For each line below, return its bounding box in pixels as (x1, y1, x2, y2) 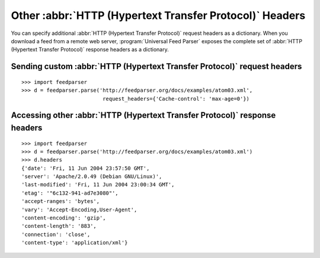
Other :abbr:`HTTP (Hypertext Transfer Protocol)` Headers (11, 9, 306, 22)
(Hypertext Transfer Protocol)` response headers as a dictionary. (11, 46, 169, 53)
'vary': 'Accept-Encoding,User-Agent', (21, 206, 137, 213)
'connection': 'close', (21, 231, 91, 238)
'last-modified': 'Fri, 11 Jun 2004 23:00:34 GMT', (21, 181, 175, 188)
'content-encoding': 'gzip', (21, 215, 106, 221)
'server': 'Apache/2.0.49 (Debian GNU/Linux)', (21, 173, 162, 180)
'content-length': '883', (21, 222, 97, 230)
